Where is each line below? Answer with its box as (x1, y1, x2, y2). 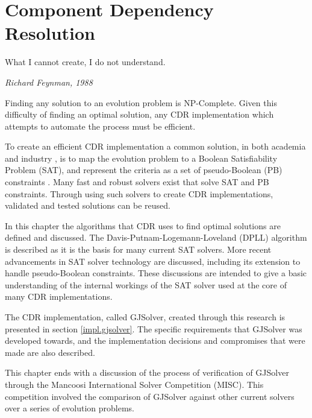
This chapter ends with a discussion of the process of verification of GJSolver (5, 366, 289, 379)
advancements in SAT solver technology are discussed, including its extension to (5, 255, 301, 267)
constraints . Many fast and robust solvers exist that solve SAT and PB (5, 176, 269, 188)
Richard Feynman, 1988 (5, 75, 93, 88)
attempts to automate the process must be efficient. (5, 119, 196, 132)
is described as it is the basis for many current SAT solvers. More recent (5, 243, 272, 256)
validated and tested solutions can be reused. (5, 199, 170, 212)
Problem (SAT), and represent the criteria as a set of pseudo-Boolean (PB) (5, 163, 282, 176)
